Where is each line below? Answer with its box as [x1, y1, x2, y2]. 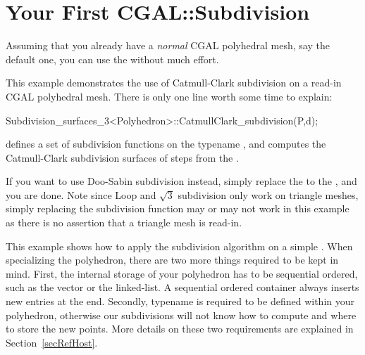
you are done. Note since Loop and [6, 187, 156, 202]
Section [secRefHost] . [6, 335, 98, 349]
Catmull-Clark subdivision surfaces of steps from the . [6, 150, 239, 164]
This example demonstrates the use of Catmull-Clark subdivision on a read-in [6, 75, 342, 90]
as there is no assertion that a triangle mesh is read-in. [6, 215, 242, 230]
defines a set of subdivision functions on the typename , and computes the [6, 136, 326, 151]
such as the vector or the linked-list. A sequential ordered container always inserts [6, 280, 359, 295]
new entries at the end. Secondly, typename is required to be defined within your [6, 294, 354, 309]
